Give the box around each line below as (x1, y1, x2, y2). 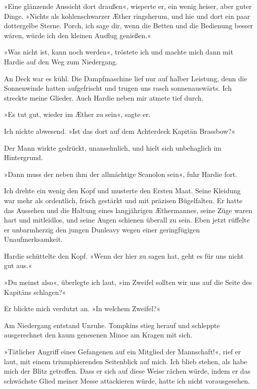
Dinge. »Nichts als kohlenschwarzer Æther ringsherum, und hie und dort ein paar (4, 10, 250, 21)
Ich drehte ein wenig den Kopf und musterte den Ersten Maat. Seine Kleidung (4, 185, 241, 196)
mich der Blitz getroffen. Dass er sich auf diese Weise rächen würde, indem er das (4, 366, 251, 376)
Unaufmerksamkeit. (4, 234, 63, 244)
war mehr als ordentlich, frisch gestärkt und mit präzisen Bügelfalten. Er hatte (4, 195, 243, 205)
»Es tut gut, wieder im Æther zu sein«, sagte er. (4, 109, 151, 119)
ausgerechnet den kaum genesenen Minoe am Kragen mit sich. (4, 330, 192, 340)
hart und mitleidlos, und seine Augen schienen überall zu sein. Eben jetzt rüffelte (4, 215, 250, 225)
